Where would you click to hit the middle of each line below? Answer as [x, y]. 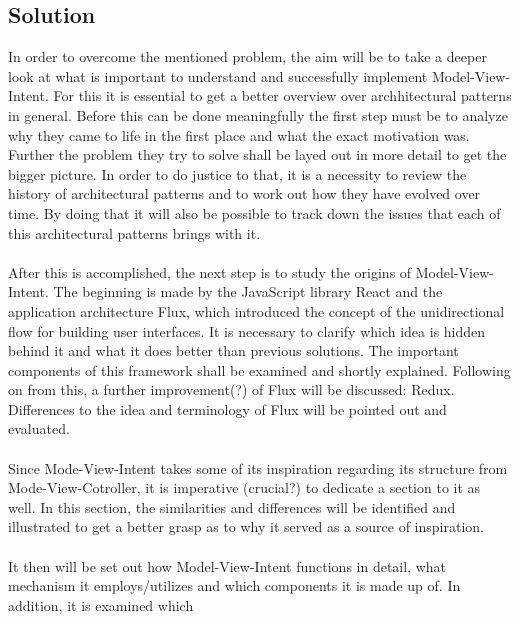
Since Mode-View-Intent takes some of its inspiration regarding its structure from [258, 467]
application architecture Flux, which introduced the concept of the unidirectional [256, 310]
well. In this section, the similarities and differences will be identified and [232, 506]
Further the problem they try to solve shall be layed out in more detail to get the [257, 154]
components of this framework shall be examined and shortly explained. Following [259, 369]
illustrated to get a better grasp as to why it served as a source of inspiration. [246, 526]
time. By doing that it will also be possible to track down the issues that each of [254, 212]
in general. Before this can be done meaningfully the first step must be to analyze [258, 114]
